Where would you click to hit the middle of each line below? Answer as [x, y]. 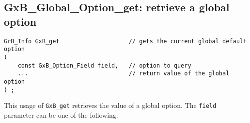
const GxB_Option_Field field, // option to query [104, 65]
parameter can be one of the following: [61, 114]
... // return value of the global [124, 74]
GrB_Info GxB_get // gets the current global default [125, 41]
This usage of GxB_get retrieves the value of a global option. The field [110, 105]
